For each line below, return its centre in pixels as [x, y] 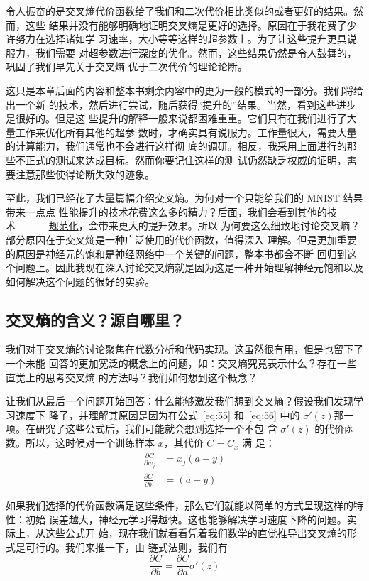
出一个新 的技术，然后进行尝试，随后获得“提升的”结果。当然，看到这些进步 [181, 104]
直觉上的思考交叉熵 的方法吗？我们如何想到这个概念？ [132, 377]
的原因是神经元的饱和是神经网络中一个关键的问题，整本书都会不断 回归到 [176, 253]
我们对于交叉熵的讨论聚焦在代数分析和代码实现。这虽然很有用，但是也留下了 [184, 349]
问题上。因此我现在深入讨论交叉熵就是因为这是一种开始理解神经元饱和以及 [189, 267]
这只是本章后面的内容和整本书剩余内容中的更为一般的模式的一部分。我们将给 [184, 90]
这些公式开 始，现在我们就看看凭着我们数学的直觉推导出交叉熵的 [196, 533]
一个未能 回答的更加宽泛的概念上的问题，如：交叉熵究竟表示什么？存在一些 [181, 363]
